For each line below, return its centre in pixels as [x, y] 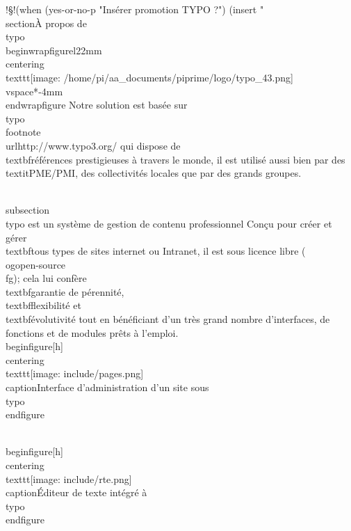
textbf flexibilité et [43, 305]
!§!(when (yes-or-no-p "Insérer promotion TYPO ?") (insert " [135, 9]
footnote [23, 132]
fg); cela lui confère [46, 278]
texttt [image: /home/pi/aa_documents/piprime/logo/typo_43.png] [149, 77]
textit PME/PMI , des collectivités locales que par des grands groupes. [154, 173]
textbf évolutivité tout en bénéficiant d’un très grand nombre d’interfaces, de [168, 319]
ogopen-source [36, 264]
